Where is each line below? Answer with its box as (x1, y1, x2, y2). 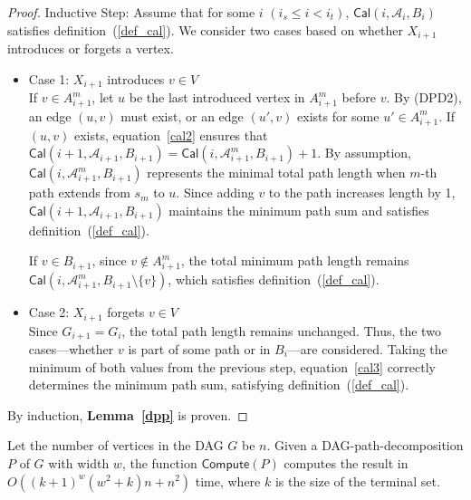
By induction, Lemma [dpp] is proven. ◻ (7, 405, 248, 424)
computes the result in (284, 453, 409, 472)
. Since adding (176, 183, 255, 202)
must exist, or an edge (120, 106, 244, 125)
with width (48, 453, 110, 472)
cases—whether (28, 339, 114, 358)
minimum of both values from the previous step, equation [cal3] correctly (28, 357, 437, 376)
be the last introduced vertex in (129, 88, 305, 107)
